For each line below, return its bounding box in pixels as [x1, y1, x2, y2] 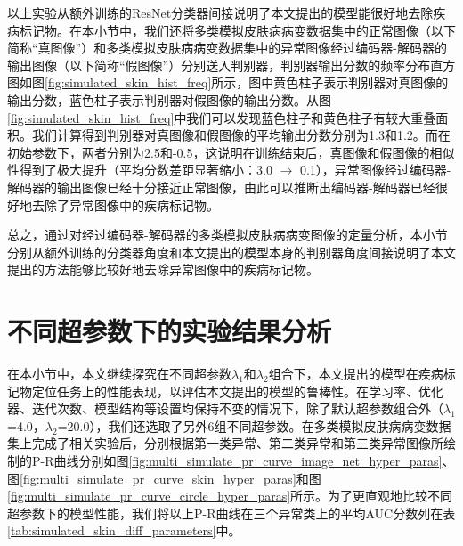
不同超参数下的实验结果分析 [7, 313, 332, 349]
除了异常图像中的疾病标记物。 [44, 195, 219, 214]
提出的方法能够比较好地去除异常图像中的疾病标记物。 [7, 260, 319, 279]
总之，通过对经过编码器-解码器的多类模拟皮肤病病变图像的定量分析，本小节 [7, 225, 448, 244]
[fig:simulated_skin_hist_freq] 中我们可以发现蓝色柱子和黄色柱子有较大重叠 [7, 108, 436, 126]
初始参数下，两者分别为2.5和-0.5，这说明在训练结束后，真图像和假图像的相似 [7, 143, 455, 161]
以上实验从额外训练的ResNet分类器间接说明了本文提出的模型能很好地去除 [7, 4, 434, 21]
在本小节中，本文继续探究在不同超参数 [7, 364, 231, 383]
